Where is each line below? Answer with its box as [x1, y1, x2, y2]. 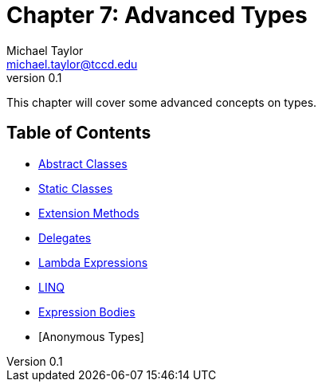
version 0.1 [6, 70, 62, 84]
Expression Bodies [38, 304, 135, 319]
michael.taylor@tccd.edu [6, 57, 138, 71]
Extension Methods [38, 206, 139, 220]
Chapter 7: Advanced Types [6, 2, 308, 29]
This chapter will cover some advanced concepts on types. [6, 95, 317, 109]
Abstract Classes [38, 156, 128, 170]
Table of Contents [6, 123, 151, 143]
